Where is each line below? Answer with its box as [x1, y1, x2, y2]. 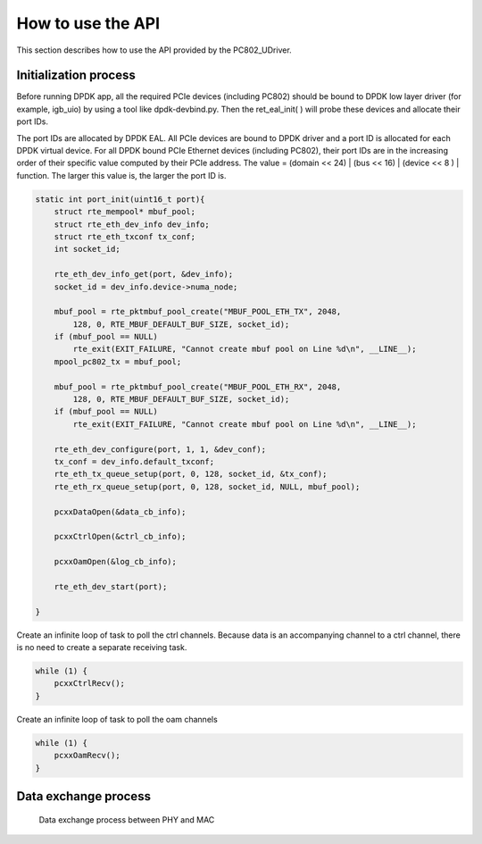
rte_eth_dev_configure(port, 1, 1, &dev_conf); [54, 444, 267, 455]
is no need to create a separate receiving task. [16, 642, 187, 653]
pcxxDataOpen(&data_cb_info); [54, 506, 187, 517]
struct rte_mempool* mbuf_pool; [54, 206, 196, 217]
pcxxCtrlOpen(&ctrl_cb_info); [54, 531, 187, 542]
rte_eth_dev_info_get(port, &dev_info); [54, 269, 234, 280]
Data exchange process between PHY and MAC [38, 814, 215, 825]
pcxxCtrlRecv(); [54, 679, 125, 689]
